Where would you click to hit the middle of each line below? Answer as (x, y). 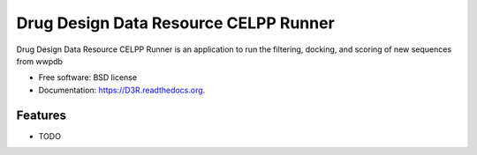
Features (41, 115)
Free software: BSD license (87, 77)
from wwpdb (40, 61)
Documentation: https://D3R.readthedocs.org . (122, 90)
